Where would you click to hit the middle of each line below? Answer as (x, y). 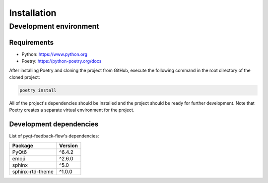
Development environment (54, 26)
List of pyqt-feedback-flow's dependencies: (54, 136)
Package (23, 145)
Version (68, 145)
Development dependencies (54, 124)
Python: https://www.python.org (55, 54)
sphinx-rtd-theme (33, 172)
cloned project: (25, 77)
